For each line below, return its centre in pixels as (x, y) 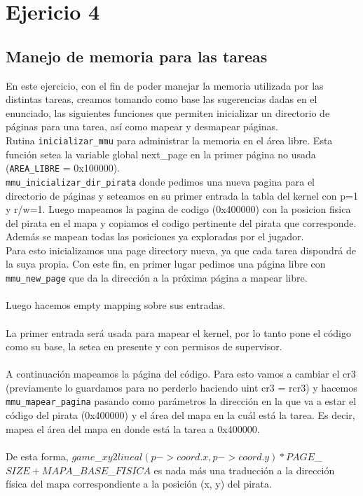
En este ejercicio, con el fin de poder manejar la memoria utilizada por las (165, 85)
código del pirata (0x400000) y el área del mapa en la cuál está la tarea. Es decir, (180, 415)
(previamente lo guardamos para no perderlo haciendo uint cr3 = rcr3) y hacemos (181, 387)
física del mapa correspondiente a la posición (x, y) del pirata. (139, 484)
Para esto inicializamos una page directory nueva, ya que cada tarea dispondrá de (181, 250)
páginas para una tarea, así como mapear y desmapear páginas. (142, 126)
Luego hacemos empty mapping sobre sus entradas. (116, 305)
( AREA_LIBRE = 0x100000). (63, 168)
